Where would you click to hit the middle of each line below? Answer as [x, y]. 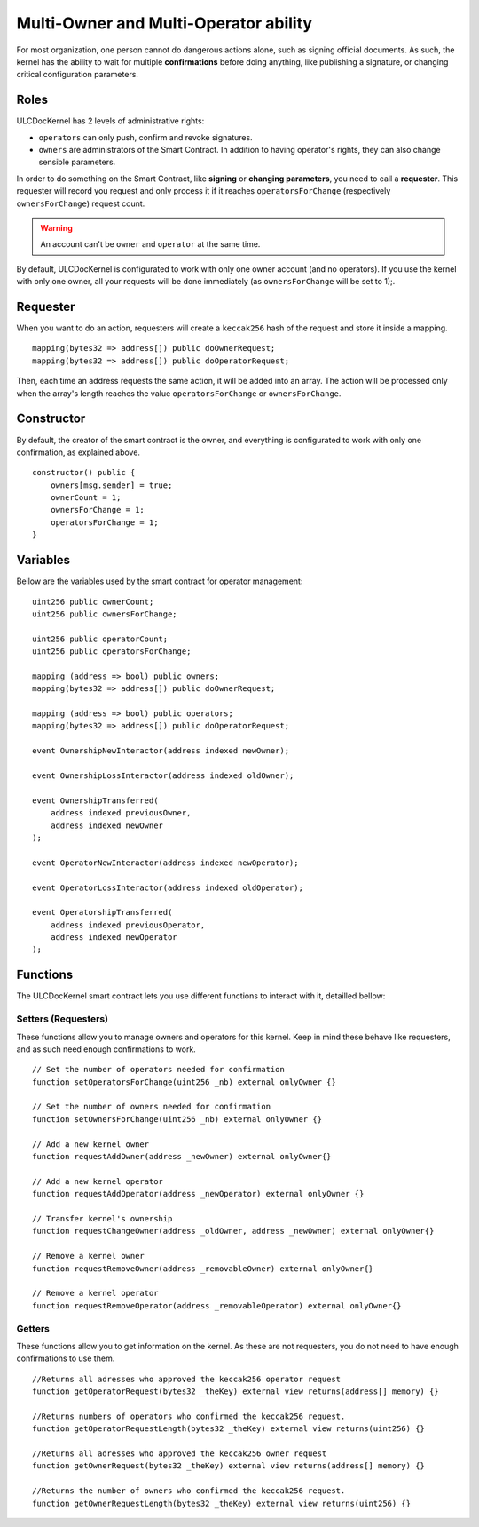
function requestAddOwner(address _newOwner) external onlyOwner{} [182, 1157]
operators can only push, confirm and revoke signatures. [145, 137]
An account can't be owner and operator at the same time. [150, 244]
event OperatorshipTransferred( [102, 912]
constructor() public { [84, 473]
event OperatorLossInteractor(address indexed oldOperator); [168, 887]
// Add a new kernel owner [91, 1144]
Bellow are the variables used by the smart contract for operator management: [160, 581]
